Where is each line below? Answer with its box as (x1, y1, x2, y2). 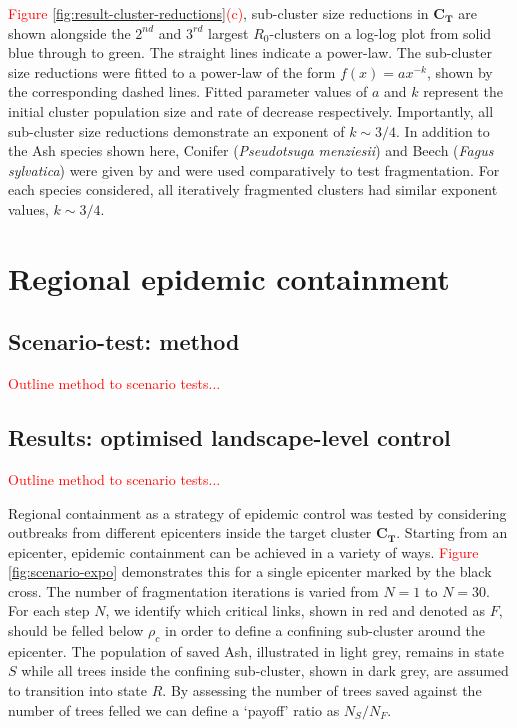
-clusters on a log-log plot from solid (269, 22, 492, 43)
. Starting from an (396, 522, 508, 543)
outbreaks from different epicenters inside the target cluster (8, 522, 372, 543)
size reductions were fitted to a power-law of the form (8, 61, 336, 82)
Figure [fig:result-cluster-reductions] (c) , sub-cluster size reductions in (8, 3, 429, 23)
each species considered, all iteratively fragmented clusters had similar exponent (8, 179, 498, 200)
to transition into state (8, 680, 148, 701)
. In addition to (396, 120, 490, 141)
